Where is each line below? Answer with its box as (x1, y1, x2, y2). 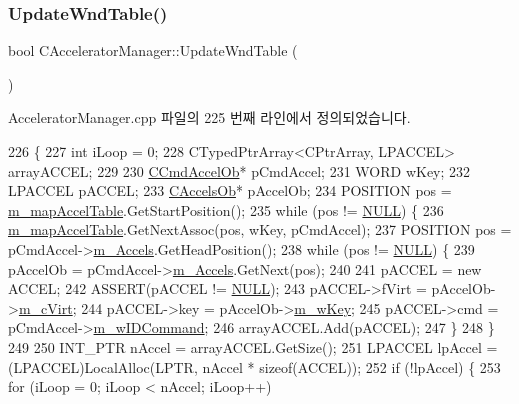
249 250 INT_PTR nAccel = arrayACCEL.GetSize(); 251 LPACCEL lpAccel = (8, 336, 498, 357)
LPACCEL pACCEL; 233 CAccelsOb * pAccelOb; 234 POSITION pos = (8, 180, 452, 201)
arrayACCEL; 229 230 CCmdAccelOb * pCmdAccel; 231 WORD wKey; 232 (8, 160, 471, 181)
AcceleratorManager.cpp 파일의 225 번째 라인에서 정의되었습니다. (8, 107, 411, 128)
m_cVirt (18, 297, 73, 318)
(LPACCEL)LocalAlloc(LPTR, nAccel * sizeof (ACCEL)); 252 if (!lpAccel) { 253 (8, 356, 501, 377)
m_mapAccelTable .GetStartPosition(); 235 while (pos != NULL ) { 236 (8, 199, 444, 220)
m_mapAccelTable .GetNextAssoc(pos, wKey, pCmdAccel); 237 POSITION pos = (8, 219, 512, 240)
